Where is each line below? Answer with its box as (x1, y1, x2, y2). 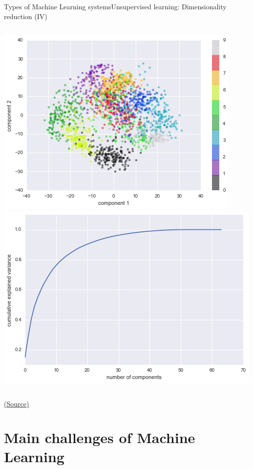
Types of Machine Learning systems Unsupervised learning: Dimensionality (4, 1, 227, 11)
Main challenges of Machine (4, 427, 195, 447)
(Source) (4, 399, 29, 409)
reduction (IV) (4, 11, 47, 21)
